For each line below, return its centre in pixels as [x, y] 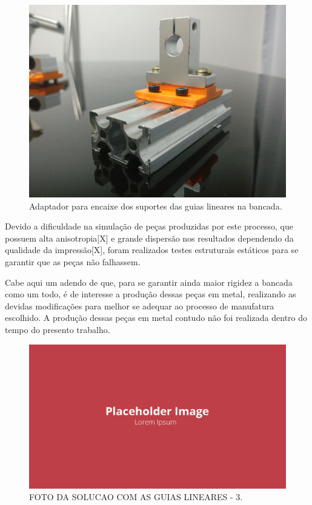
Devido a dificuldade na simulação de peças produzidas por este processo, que [149, 226]
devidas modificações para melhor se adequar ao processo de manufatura [140, 305]
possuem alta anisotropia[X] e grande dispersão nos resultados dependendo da [149, 238]
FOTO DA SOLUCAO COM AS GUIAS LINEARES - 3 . [136, 497]
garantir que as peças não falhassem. [73, 261]
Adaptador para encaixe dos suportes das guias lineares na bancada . [156, 206]
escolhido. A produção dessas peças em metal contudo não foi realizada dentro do [156, 318]
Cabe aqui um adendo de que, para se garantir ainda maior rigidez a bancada [149, 282]
